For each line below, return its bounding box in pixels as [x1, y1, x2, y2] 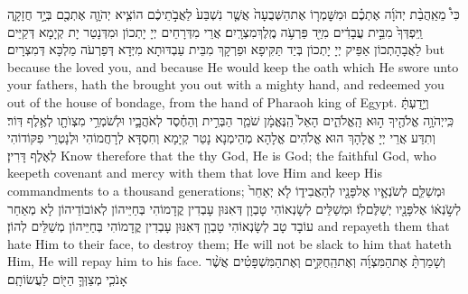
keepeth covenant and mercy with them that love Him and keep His [7, 163, 383, 182]
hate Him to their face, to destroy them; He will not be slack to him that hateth [7, 234, 452, 253]
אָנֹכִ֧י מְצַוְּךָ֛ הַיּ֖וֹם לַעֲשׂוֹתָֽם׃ [7, 269, 127, 288]
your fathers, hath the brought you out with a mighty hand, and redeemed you [7, 75, 445, 94]
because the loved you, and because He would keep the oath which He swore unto [7, 57, 459, 76]
